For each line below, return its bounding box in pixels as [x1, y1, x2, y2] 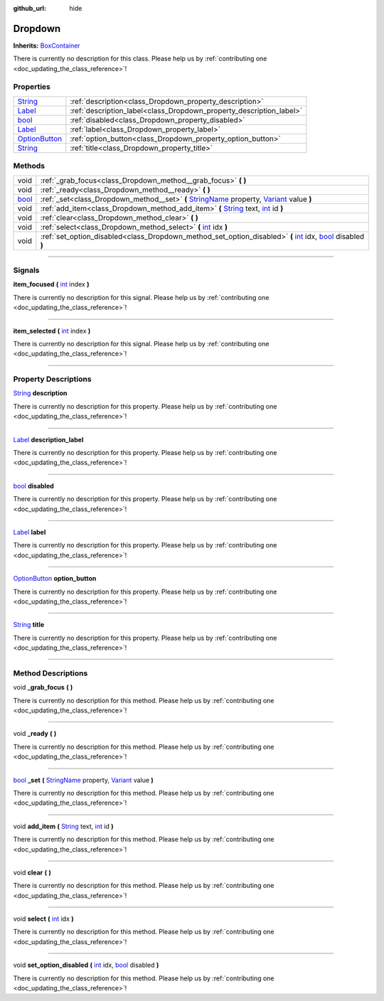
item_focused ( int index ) [13, 280, 90, 289]
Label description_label [13, 435, 84, 444]
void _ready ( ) [13, 729, 57, 738]
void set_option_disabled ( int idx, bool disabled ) [13, 960, 159, 970]
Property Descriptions [13, 374, 92, 384]
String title [13, 621, 45, 629]
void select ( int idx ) [13, 914, 74, 924]
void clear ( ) [13, 868, 51, 877]
